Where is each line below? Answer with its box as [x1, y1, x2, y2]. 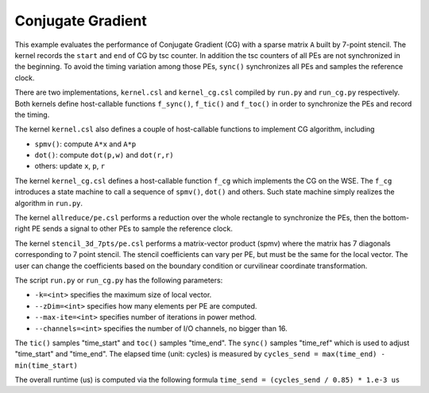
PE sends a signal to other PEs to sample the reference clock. [32, 224, 234, 234]
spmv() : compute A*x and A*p [34, 139, 137, 149]
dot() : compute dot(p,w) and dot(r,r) [34, 150, 174, 160]
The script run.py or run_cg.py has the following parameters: [14, 275, 223, 285]
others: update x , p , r [34, 161, 106, 171]
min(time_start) [14, 360, 79, 370]
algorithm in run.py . [14, 198, 83, 208]
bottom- [382, 213, 409, 223]
